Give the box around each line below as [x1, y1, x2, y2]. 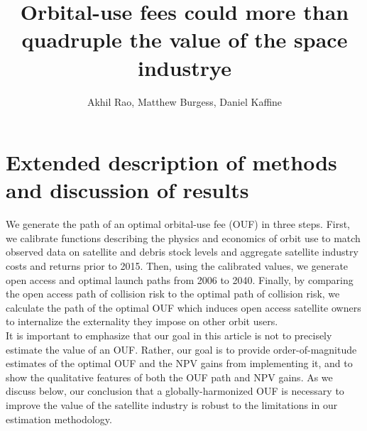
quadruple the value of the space [21, 25, 348, 54]
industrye [138, 53, 231, 82]
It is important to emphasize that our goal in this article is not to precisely [6, 327, 332, 342]
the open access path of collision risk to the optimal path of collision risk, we [6, 286, 340, 301]
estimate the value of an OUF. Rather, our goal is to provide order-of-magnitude [6, 342, 357, 356]
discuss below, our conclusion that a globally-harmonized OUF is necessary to [6, 383, 344, 398]
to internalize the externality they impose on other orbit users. [6, 314, 278, 329]
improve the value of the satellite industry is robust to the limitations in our [6, 397, 338, 412]
